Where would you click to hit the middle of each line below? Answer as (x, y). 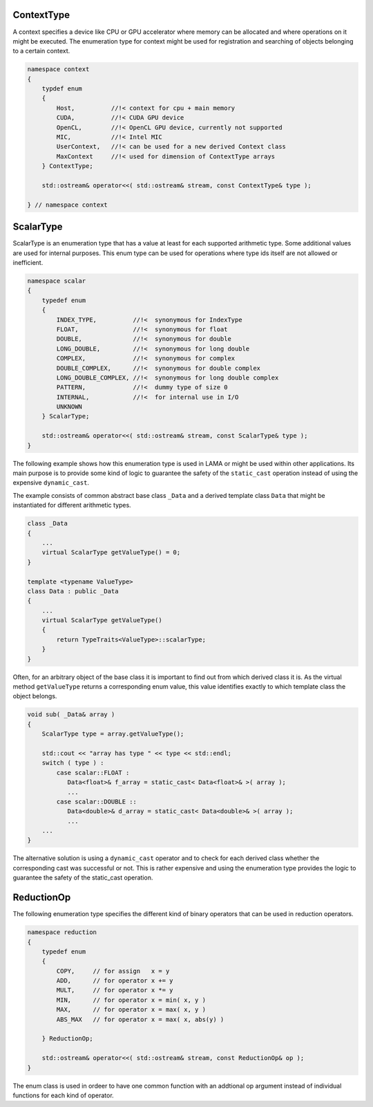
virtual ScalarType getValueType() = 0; (111, 552)
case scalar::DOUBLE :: (97, 801)
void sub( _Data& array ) (71, 715)
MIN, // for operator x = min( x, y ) (131, 1000)
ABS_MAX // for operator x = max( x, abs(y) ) (140, 1019)
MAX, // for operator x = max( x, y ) (131, 1010)
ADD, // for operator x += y (115, 981)
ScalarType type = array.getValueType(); (113, 734)
